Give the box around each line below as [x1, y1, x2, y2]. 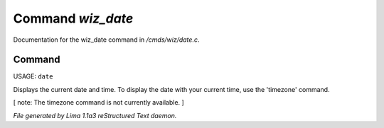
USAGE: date [13, 72, 53, 81]
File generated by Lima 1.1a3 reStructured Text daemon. [13, 111, 177, 120]
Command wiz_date [13, 11, 134, 26]
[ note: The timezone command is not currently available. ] [13, 98, 184, 107]
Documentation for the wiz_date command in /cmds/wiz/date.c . [13, 35, 200, 44]
